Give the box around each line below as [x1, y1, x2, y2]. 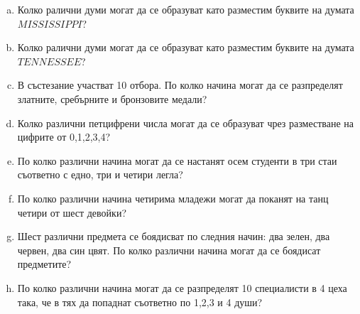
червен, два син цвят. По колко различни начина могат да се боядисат [17, 242, 321, 257]
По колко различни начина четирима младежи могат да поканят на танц [17, 190, 329, 205]
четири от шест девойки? [17, 205, 126, 220]
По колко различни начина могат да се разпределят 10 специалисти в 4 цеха [17, 280, 347, 295]
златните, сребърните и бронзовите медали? [17, 91, 207, 106]
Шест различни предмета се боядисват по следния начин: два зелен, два [17, 229, 330, 244]
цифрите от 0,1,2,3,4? [17, 129, 111, 144]
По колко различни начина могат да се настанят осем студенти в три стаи [17, 153, 337, 168]
